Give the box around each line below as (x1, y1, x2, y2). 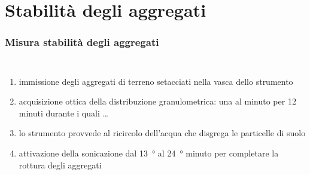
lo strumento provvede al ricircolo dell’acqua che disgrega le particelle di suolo (19, 127, 306, 139)
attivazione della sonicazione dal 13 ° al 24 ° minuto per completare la (19, 146, 279, 159)
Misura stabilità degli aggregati (5, 35, 159, 50)
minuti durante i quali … (19, 106, 108, 119)
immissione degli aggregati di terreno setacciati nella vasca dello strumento (19, 75, 293, 87)
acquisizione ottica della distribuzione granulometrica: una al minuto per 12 (19, 95, 296, 108)
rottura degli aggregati (19, 158, 102, 171)
